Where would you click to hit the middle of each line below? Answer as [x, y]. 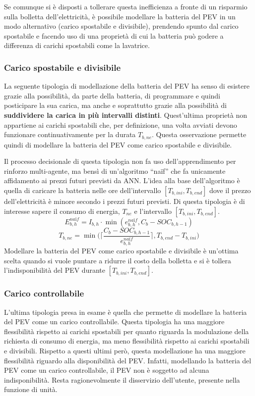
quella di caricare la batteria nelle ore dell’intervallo [83, 190]
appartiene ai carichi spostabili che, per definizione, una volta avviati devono [121, 124]
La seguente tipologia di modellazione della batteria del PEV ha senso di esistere [127, 86]
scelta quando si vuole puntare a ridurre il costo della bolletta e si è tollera [118, 260]
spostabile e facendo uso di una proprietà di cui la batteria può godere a [114, 35]
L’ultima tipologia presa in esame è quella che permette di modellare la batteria [126, 312]
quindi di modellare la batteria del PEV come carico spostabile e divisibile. [118, 144]
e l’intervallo [153, 211]
